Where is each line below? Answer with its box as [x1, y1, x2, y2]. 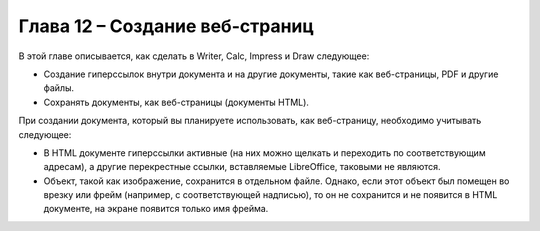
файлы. [43, 82, 75, 94]
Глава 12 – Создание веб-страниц [18, 15, 315, 37]
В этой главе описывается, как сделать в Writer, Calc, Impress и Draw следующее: [18, 50, 370, 62]
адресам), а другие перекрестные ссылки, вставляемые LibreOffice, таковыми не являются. [43, 161, 441, 173]
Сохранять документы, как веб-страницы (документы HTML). [43, 96, 310, 108]
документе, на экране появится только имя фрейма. [43, 203, 269, 215]
